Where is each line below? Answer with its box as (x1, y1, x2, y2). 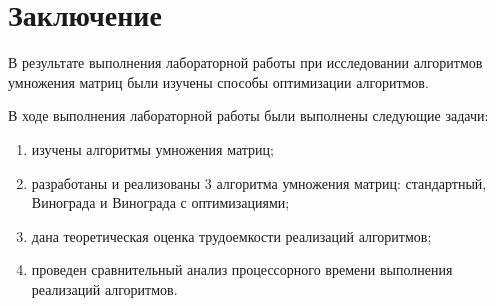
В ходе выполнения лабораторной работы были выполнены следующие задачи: (8, 105, 489, 126)
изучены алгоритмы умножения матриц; (31, 138, 274, 159)
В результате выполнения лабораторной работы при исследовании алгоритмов (8, 52, 483, 73)
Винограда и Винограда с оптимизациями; (31, 192, 290, 213)
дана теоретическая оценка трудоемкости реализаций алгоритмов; (31, 225, 432, 246)
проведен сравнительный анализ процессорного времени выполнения (31, 259, 453, 280)
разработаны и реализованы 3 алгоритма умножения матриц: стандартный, (31, 172, 487, 193)
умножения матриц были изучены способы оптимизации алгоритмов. (8, 71, 429, 92)
